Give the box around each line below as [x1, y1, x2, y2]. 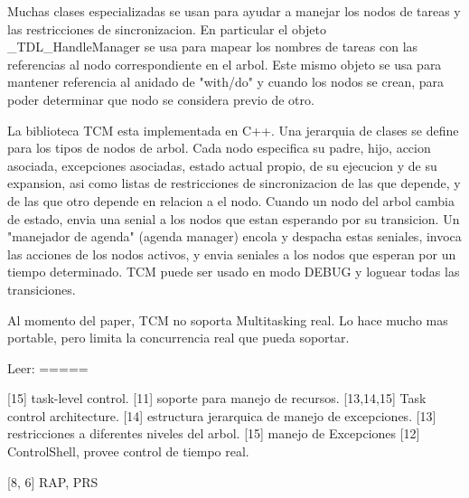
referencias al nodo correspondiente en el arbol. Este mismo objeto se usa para [7, 54, 442, 73]
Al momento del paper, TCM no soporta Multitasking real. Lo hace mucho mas [7, 310, 448, 329]
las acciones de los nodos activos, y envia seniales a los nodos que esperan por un [7, 244, 456, 263]
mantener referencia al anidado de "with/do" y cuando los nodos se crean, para [7, 72, 445, 91]
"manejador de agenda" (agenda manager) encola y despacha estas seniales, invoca [7, 227, 462, 246]
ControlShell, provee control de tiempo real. [7, 442, 249, 461]
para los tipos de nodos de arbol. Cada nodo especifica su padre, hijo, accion [7, 138, 431, 157]
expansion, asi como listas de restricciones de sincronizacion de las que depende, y [7, 174, 461, 193]
